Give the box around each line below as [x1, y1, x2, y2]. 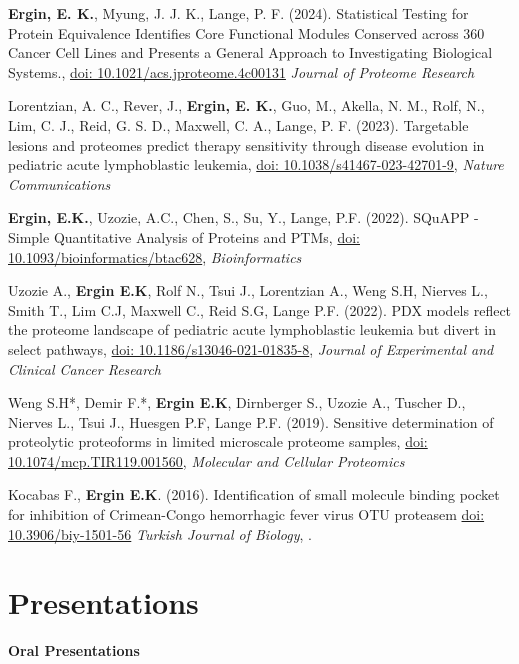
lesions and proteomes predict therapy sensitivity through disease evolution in [8, 134, 485, 155]
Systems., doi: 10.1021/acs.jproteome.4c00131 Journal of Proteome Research [8, 61, 475, 82]
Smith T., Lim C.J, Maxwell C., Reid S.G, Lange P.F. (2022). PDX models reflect [8, 299, 512, 320]
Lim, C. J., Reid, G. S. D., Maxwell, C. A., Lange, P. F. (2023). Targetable [8, 114, 469, 135]
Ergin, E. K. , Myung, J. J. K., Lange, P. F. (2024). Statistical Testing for [8, 3, 469, 23]
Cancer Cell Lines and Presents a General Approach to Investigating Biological [8, 42, 493, 63]
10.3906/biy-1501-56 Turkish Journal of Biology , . [8, 523, 313, 544]
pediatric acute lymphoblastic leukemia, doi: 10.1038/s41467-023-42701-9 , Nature [8, 154, 504, 175]
